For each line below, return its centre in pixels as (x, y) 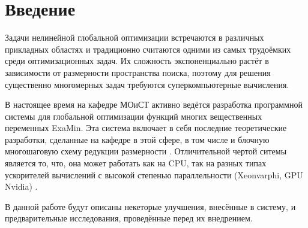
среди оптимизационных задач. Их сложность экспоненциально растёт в (137, 61)
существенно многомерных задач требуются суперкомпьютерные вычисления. (147, 84)
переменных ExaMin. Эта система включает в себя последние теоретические (146, 128)
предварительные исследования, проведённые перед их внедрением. (129, 218)
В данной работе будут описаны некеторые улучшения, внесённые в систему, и (150, 206)
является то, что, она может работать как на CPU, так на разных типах (136, 163)
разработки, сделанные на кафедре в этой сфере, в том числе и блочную (137, 139)
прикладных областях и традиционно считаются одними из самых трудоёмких (148, 49)
